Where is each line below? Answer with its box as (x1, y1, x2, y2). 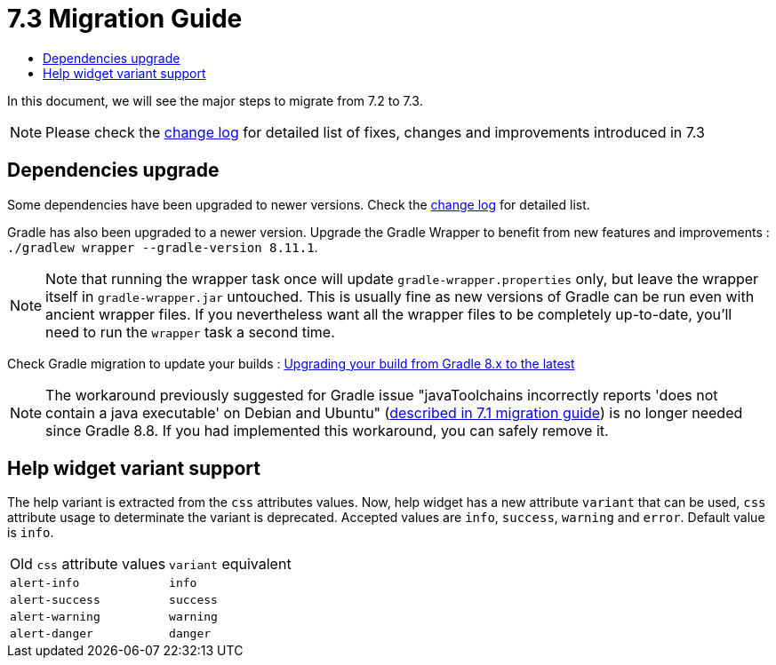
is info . (7, 525, 54, 541)
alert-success (10, 593, 100, 607)
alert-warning (10, 610, 100, 624)
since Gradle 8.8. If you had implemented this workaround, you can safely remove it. (45, 421, 609, 439)
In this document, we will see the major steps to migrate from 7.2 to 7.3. (7, 92, 423, 108)
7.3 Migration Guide (7, 4, 243, 34)
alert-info (10, 576, 80, 590)
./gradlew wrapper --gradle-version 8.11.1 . (7, 239, 318, 255)
